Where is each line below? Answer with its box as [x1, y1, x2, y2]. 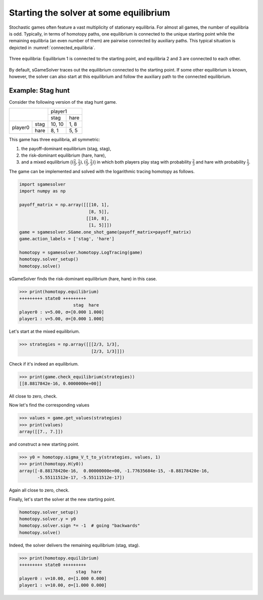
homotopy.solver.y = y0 [19, 516, 76, 522]
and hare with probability [195, 159, 246, 165]
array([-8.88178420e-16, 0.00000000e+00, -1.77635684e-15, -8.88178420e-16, [19, 468, 209, 473]
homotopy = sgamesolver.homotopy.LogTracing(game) [19, 250, 143, 255]
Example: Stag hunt [9, 86, 70, 94]
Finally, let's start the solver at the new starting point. [9, 496, 115, 502]
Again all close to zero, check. [9, 487, 70, 493]
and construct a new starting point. [9, 441, 80, 447]
